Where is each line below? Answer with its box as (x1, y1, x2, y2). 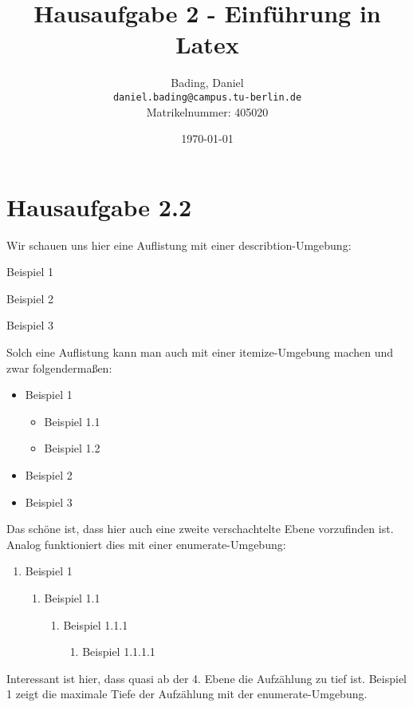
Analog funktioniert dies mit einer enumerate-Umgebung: (6, 535, 286, 552)
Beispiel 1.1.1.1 (82, 643, 155, 660)
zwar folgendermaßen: (6, 359, 112, 376)
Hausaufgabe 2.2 (6, 190, 191, 223)
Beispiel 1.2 (44, 440, 100, 456)
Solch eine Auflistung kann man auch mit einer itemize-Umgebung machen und (6, 344, 394, 361)
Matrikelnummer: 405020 (146, 103, 269, 120)
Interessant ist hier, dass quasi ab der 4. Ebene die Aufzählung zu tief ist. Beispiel (6, 669, 407, 686)
